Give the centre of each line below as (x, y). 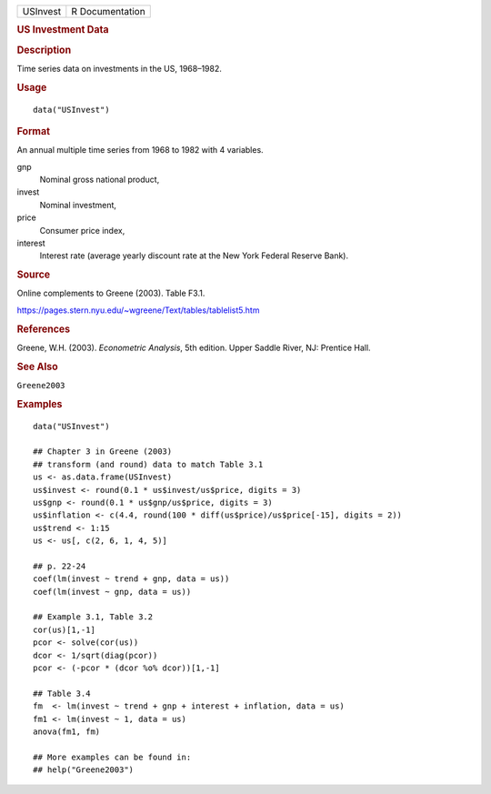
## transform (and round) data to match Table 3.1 (148, 464)
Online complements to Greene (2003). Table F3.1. (111, 293)
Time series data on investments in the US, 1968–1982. (120, 68)
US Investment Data (63, 30)
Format (33, 131)
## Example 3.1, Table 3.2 (93, 617)
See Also (37, 367)
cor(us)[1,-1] (64, 629)
